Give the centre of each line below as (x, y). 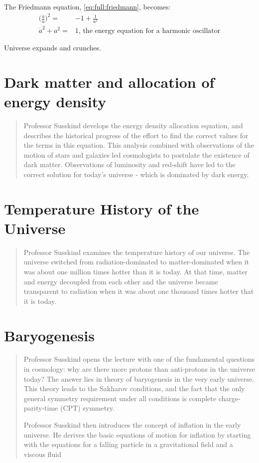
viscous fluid (43, 454)
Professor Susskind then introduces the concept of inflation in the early (132, 425)
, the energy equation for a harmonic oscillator (149, 31)
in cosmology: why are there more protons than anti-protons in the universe (139, 369)
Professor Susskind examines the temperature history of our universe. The (137, 252)
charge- (229, 398)
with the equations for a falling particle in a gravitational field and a (128, 444)
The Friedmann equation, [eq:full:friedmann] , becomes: (87, 6)
